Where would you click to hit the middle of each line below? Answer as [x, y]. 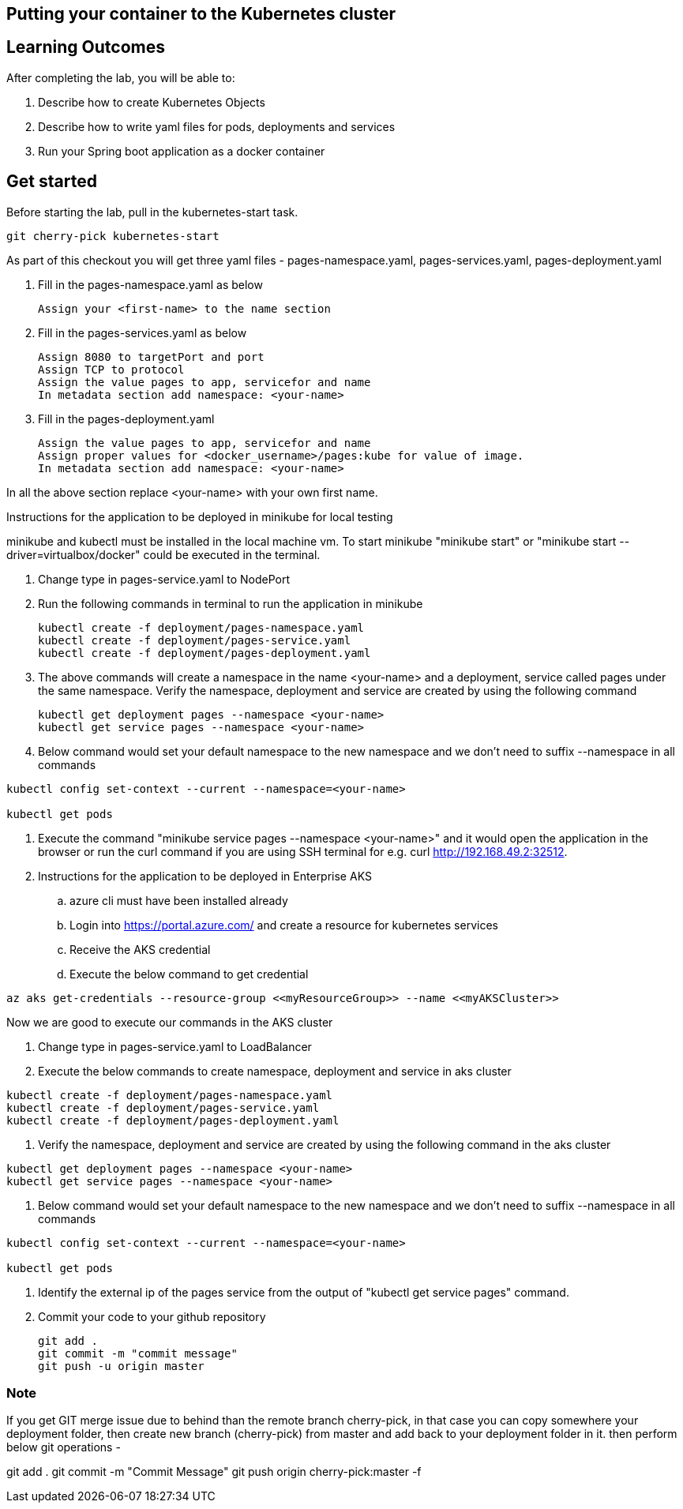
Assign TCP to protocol [111, 369]
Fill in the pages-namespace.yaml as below [150, 284]
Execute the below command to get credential [189, 974]
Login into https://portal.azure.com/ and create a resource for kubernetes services [284, 925]
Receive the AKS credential [140, 949]
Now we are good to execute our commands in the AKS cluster [170, 1022]
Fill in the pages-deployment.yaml [126, 419]
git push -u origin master [121, 1366]
